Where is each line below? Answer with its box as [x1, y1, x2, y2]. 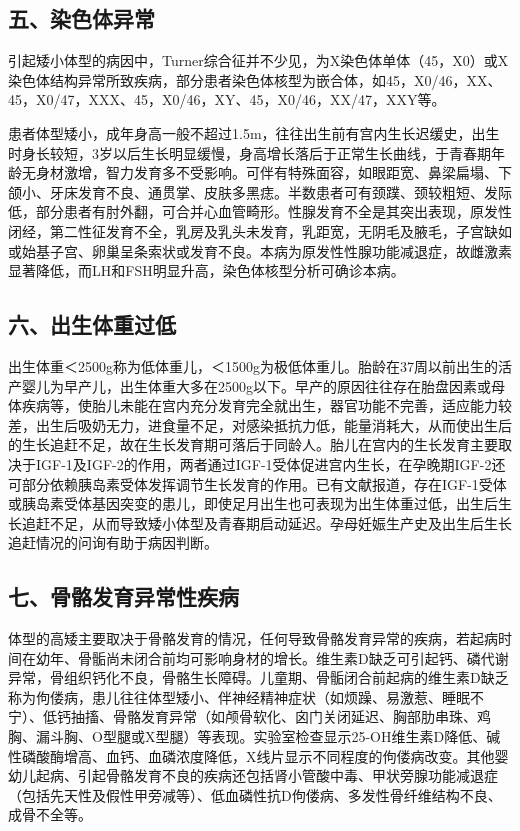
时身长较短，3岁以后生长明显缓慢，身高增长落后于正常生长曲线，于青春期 [8, 142, 491, 163]
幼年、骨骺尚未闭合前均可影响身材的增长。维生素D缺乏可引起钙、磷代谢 [35, 647, 509, 668]
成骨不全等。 [8, 804, 92, 825]
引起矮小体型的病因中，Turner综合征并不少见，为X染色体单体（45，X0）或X [8, 50, 509, 71]
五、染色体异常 [8, 3, 155, 34]
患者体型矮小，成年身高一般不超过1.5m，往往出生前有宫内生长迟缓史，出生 [8, 122, 500, 143]
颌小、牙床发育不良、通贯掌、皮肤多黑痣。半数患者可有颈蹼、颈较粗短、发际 [8, 181, 512, 202]
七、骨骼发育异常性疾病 [8, 581, 239, 612]
